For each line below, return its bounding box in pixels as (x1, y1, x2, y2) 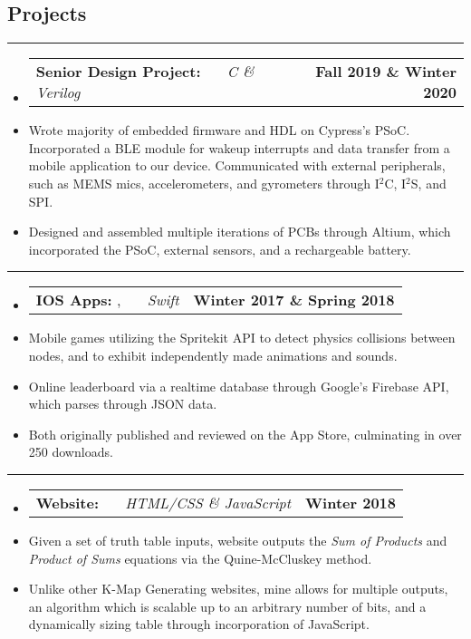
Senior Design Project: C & (35, 61, 255, 82)
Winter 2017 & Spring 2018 (193, 289, 395, 311)
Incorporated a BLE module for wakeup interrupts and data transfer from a (28, 138, 450, 157)
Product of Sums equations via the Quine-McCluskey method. (28, 548, 372, 567)
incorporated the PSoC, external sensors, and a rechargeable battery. (28, 239, 411, 258)
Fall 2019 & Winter (315, 61, 457, 82)
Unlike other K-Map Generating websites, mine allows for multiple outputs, (28, 579, 448, 598)
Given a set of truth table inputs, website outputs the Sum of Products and (28, 530, 447, 549)
